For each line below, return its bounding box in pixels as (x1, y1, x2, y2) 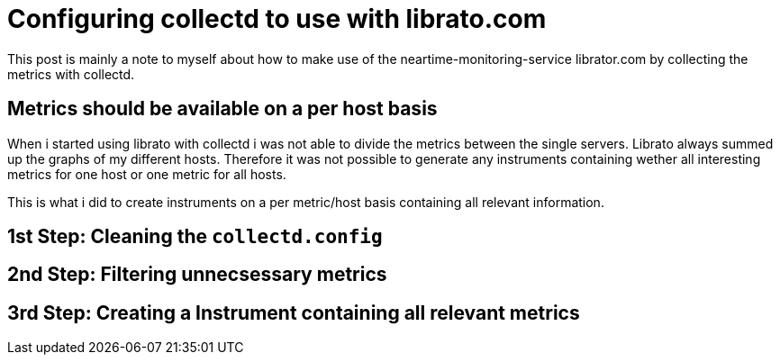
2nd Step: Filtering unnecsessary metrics (7, 263, 387, 286)
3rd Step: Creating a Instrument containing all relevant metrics (7, 301, 580, 324)
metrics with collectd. (7, 66, 135, 82)
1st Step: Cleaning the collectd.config (7, 225, 383, 249)
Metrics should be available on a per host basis (7, 97, 438, 121)
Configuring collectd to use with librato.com (7, 4, 547, 34)
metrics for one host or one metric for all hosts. (7, 166, 286, 182)
